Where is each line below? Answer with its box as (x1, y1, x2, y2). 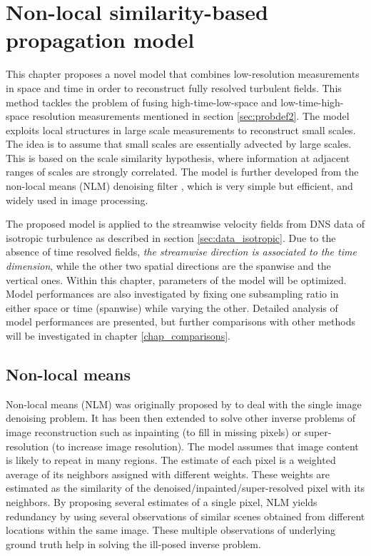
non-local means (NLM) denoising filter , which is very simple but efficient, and (6, 178, 353, 193)
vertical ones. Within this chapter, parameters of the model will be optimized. (6, 272, 347, 287)
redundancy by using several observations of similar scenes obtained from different (6, 508, 365, 523)
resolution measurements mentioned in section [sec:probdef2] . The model (32, 108, 350, 123)
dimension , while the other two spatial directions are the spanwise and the (6, 258, 331, 273)
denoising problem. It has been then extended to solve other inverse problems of (6, 410, 356, 425)
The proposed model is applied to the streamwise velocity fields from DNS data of (6, 216, 365, 231)
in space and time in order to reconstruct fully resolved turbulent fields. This (6, 80, 342, 95)
